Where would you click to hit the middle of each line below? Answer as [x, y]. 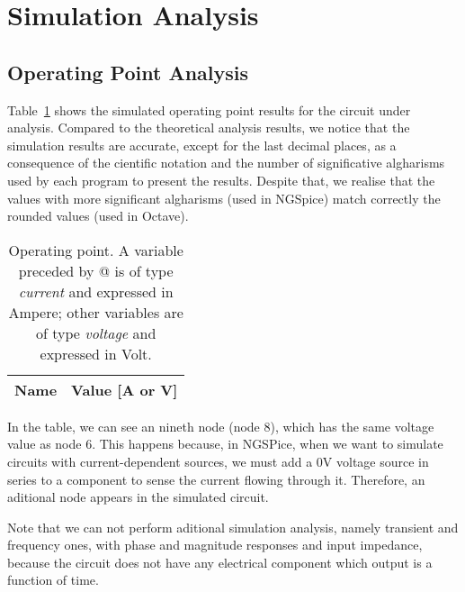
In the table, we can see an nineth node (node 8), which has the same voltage [221, 426]
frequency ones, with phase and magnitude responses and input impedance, [215, 545]
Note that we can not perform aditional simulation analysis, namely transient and [233, 527]
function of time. [53, 580]
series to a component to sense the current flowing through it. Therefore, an [216, 479]
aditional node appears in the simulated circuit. [138, 497]
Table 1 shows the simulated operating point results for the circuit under [209, 109]
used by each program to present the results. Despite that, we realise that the [221, 180]
